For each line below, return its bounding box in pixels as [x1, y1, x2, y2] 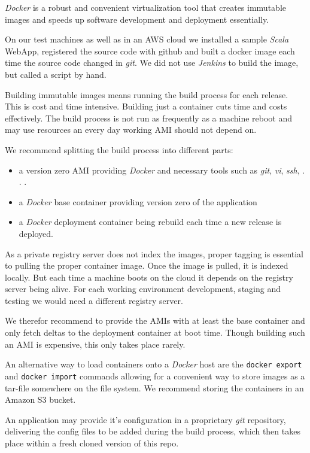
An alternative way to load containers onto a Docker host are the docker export [5, 358, 302, 370]
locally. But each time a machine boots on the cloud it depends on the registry [5, 270, 293, 283]
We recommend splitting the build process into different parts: [5, 143, 233, 156]
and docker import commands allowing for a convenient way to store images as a [5, 369, 305, 382]
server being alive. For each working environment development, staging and [5, 282, 281, 295]
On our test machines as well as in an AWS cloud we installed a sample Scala [5, 33, 289, 45]
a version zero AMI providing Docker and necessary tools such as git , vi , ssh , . [19, 163, 305, 176]
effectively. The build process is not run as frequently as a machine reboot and [5, 111, 293, 124]
